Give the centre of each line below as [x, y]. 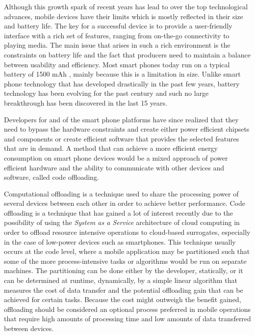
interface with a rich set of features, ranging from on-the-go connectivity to [117, 35]
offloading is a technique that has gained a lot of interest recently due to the [118, 212]
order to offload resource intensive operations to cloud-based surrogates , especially [127, 232]
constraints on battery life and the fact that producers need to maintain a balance [127, 54]
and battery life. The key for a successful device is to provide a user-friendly [118, 26]
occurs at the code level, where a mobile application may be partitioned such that [127, 251]
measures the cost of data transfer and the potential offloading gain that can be [124, 290]
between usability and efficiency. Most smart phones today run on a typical [117, 64]
